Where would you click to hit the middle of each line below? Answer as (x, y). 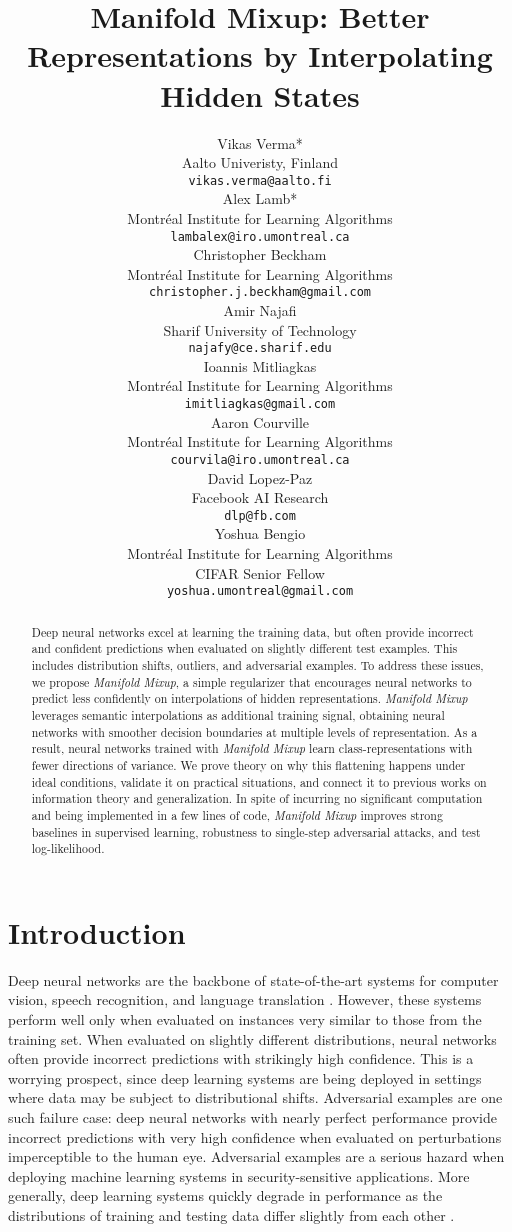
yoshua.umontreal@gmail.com (260, 591)
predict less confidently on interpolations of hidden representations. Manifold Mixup (249, 698)
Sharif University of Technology (260, 329)
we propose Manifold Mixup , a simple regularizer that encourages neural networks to (251, 681)
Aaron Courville (260, 421)
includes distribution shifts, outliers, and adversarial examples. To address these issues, (257, 664)
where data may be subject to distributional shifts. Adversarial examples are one (255, 1097)
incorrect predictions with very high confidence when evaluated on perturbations (255, 1136)
